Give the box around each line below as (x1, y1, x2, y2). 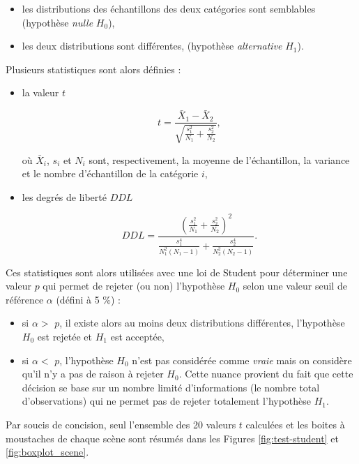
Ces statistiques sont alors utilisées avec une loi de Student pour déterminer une (6, 264, 348, 279)
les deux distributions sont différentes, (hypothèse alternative (22, 38, 282, 53)
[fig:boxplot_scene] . (6, 444, 89, 459)
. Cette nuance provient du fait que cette (178, 366, 353, 381)
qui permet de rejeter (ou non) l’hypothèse (43, 278, 225, 293)
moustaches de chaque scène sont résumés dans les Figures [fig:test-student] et (6, 431, 339, 445)
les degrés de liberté (22, 189, 107, 204)
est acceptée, (110, 329, 165, 343)
